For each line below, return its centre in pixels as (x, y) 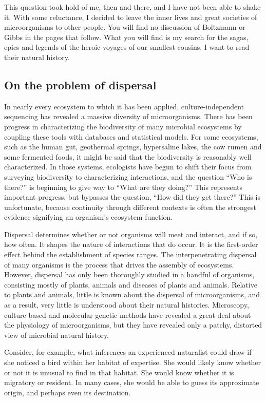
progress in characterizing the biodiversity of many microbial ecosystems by (123, 126)
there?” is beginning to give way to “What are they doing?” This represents (123, 187)
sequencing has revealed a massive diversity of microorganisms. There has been (128, 116)
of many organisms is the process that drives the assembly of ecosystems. (119, 264)
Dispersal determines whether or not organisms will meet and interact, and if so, (131, 234)
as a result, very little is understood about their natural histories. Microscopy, (127, 305)
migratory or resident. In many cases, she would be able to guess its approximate (132, 382)
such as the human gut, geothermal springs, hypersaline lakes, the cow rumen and (133, 147)
